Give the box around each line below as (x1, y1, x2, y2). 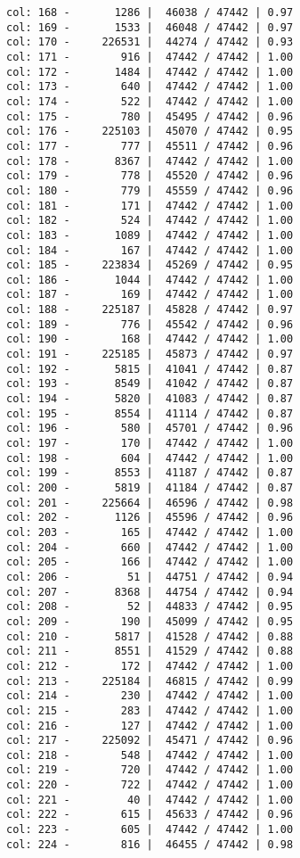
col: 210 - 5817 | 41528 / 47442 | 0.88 (6, 630, 294, 643)
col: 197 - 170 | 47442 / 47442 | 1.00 (6, 437, 294, 450)
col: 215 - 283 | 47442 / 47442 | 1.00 (6, 704, 294, 717)
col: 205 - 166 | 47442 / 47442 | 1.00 (6, 556, 294, 569)
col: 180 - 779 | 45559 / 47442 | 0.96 (6, 184, 294, 197)
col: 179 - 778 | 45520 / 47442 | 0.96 (6, 169, 294, 183)
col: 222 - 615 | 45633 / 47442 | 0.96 (6, 808, 294, 821)
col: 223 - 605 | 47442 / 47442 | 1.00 (6, 823, 294, 837)
